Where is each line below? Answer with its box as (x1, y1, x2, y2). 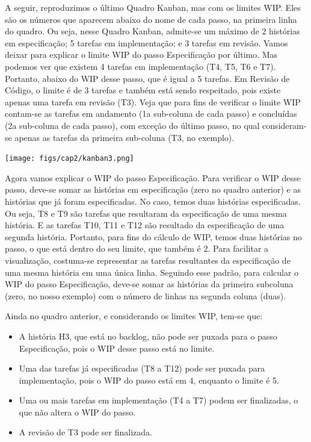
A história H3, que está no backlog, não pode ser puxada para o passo (19, 329, 277, 342)
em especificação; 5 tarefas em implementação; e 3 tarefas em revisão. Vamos (5, 36, 288, 49)
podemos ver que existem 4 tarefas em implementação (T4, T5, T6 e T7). (5, 60, 276, 72)
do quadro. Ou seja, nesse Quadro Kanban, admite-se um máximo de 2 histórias (5, 25, 300, 37)
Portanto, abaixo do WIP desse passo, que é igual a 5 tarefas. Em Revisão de (5, 72, 290, 84)
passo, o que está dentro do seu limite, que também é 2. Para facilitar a (5, 242, 269, 255)
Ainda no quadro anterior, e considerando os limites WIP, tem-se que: (5, 310, 263, 322)
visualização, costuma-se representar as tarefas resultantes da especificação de (5, 254, 291, 266)
